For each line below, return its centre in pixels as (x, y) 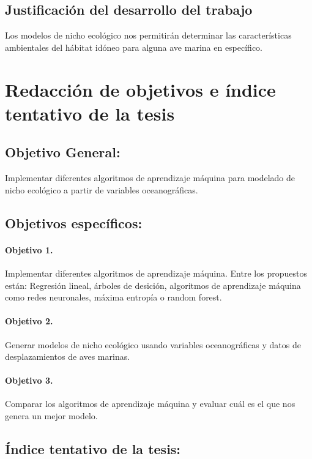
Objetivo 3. (29, 380)
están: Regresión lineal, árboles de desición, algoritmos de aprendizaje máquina (153, 285)
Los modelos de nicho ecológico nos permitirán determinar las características (148, 35)
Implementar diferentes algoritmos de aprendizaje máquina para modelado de (150, 178)
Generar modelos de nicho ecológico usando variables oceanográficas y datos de (153, 344)
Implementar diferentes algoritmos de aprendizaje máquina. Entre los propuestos (156, 273)
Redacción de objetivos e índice (140, 89)
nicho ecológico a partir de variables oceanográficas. (102, 189)
